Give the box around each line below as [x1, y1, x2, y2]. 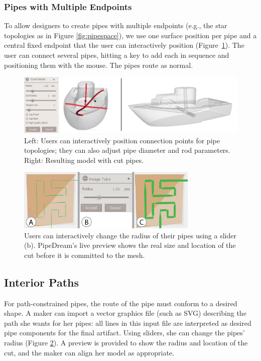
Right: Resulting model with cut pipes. [24, 154, 144, 165]
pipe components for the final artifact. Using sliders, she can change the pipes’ [4, 327, 245, 338]
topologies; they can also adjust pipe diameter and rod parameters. [24, 145, 230, 155]
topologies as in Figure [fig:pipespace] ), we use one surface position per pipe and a [4, 30, 257, 40]
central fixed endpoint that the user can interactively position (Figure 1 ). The [4, 40, 244, 50]
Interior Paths [4, 274, 79, 290]
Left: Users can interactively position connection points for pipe [24, 135, 220, 145]
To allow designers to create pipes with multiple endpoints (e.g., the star [4, 20, 227, 31]
